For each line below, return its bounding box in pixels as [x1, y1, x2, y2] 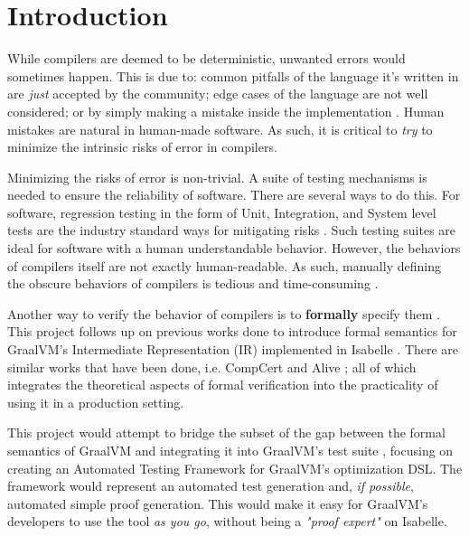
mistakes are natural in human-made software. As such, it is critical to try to [7, 119, 433, 138]
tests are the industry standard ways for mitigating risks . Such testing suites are [7, 221, 456, 240]
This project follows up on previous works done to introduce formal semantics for [7, 322, 457, 341]
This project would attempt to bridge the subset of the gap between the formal [7, 423, 446, 442]
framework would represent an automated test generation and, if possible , [7, 476, 414, 495]
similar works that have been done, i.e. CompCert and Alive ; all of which [7, 357, 417, 376]
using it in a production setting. [7, 392, 184, 411]
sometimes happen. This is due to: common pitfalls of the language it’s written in [7, 66, 459, 85]
